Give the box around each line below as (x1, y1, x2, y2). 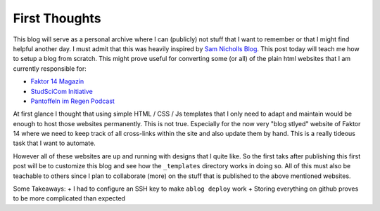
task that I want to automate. (13, 139, 96, 147)
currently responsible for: (13, 64, 87, 73)
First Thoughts (13, 11, 101, 26)
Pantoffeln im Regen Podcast (30, 97, 115, 105)
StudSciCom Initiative (30, 87, 93, 95)
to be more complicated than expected (13, 194, 126, 203)
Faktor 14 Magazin (30, 77, 84, 86)
